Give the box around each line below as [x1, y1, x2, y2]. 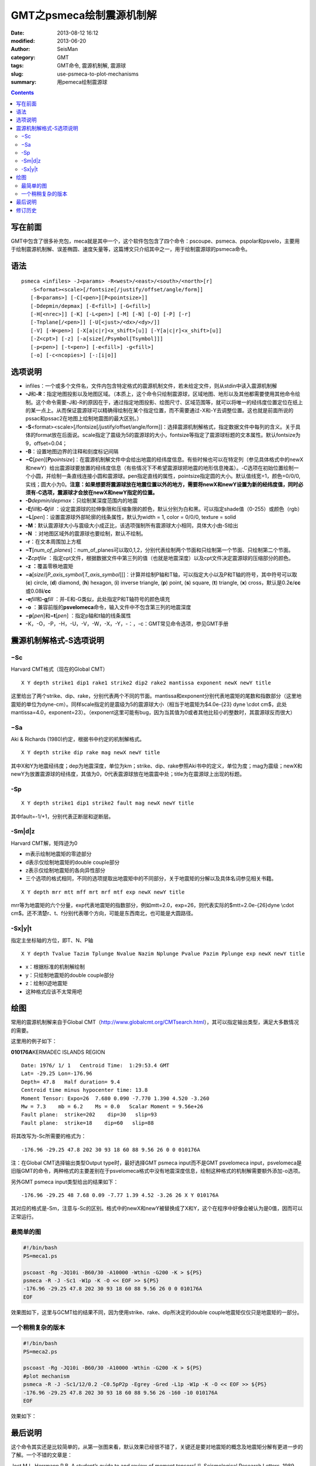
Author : [11, 46, 30, 53]
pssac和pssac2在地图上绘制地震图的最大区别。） [25, 415, 142, 422]
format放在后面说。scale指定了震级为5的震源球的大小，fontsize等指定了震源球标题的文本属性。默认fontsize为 [35, 432, 301, 439]
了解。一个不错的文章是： [11, 1451, 73, 1458]
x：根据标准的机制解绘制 [25, 963, 85, 970]
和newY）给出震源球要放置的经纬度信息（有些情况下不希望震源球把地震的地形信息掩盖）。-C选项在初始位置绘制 [25, 464, 294, 471]
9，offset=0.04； [25, 440, 68, 447]
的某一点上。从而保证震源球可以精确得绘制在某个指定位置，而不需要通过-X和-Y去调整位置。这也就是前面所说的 [25, 407, 294, 414]
